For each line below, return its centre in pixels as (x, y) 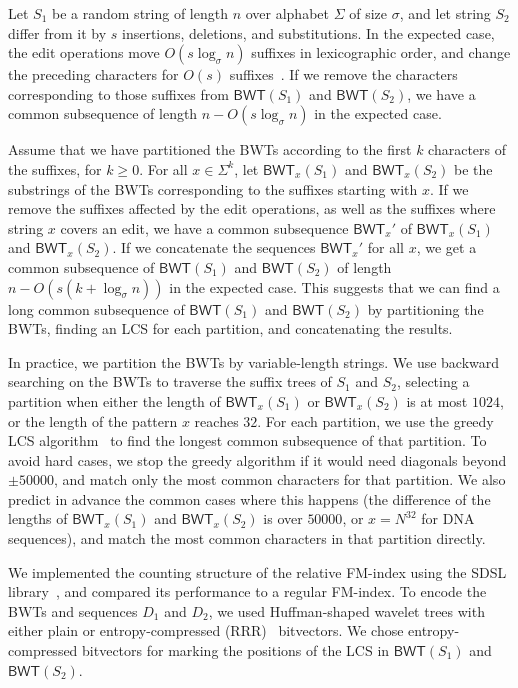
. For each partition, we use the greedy (375, 420)
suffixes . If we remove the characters (343, 74)
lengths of (38, 518)
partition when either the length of (114, 400)
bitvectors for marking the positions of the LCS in (236, 650)
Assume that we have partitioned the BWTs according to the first (210, 149)
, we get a (446, 247)
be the (473, 168)
